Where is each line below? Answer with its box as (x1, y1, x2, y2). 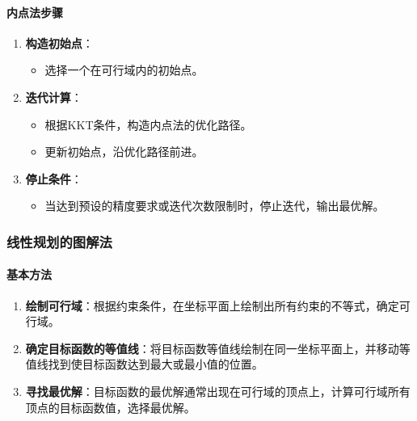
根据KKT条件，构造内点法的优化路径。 (44, 116, 252, 133)
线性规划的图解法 (6, 231, 112, 251)
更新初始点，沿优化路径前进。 (44, 143, 204, 160)
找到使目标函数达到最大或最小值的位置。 (48, 356, 263, 373)
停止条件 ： (25, 170, 82, 187)
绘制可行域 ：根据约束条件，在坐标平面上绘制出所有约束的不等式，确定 (25, 297, 399, 314)
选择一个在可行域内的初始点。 (44, 61, 204, 78)
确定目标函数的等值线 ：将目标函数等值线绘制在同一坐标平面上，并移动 (25, 339, 399, 356)
